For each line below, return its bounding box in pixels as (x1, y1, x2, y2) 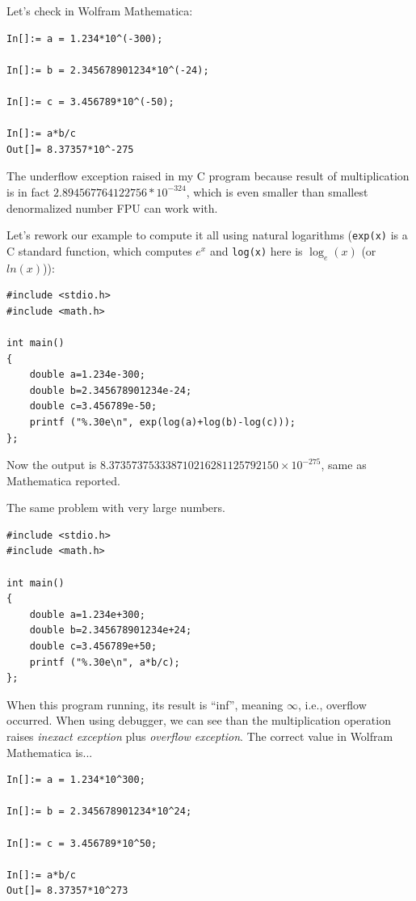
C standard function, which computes (6, 242, 192, 259)
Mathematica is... (6, 743, 93, 760)
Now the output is (6, 456, 97, 473)
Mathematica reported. (6, 472, 120, 489)
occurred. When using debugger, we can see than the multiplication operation (6, 712, 391, 729)
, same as (321, 456, 367, 473)
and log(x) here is (209, 242, 303, 259)
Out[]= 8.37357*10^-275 (6, 143, 134, 155)
